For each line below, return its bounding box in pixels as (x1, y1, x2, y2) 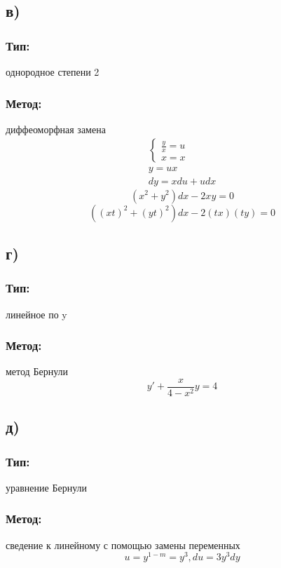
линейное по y (6, 306, 67, 321)
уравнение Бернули (6, 480, 87, 494)
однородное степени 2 (6, 65, 100, 79)
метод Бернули (6, 364, 68, 379)
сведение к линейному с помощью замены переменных (6, 537, 240, 552)
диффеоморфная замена (6, 121, 106, 136)
